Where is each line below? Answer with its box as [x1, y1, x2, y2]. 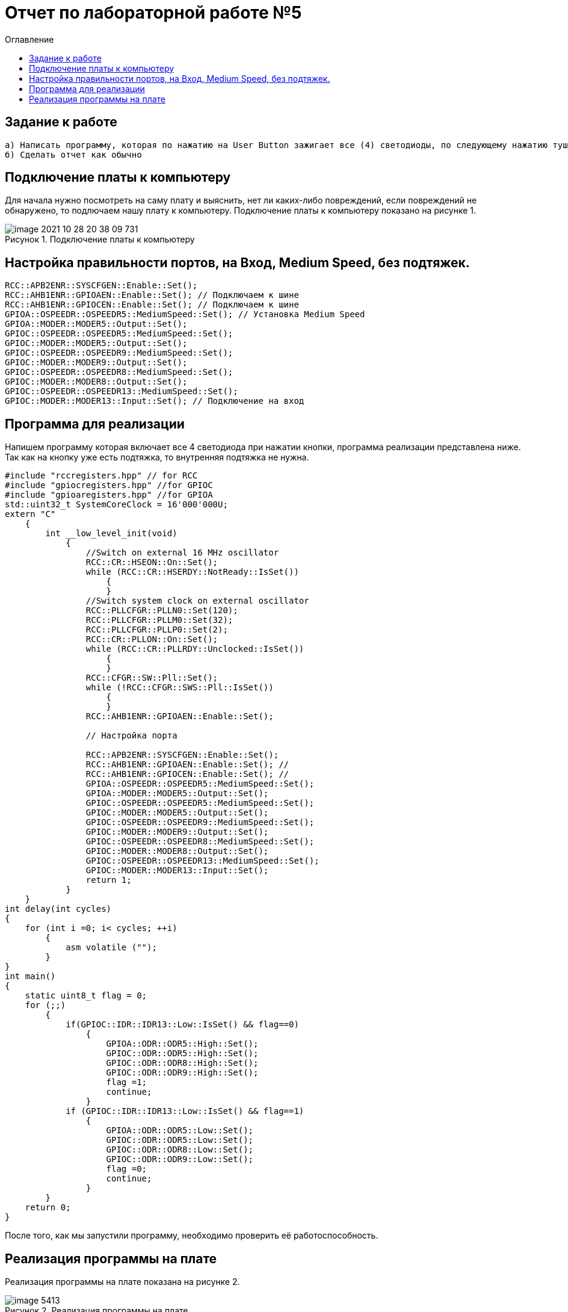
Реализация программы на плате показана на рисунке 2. [5, 1276, 240, 1287]
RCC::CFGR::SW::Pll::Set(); [85, 673, 218, 683]
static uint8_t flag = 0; [25, 991, 147, 1001]
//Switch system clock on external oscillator [85, 596, 309, 606]
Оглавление [5, 34, 54, 45]
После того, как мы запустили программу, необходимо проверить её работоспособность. [5, 1230, 378, 1241]
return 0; [25, 1202, 71, 1213]
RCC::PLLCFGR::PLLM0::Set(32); [85, 615, 233, 625]
